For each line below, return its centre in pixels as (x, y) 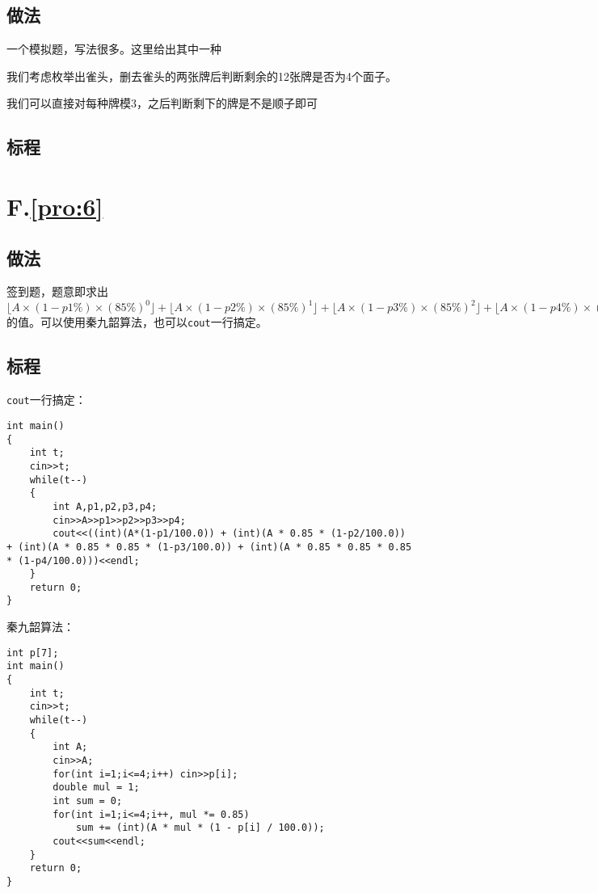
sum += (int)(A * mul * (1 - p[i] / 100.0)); (200, 828)
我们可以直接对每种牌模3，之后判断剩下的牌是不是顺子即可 (162, 103)
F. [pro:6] (55, 206)
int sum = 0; (88, 800)
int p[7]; (33, 653)
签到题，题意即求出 (57, 291)
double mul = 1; (96, 788)
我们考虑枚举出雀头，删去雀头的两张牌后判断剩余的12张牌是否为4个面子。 (202, 76)
